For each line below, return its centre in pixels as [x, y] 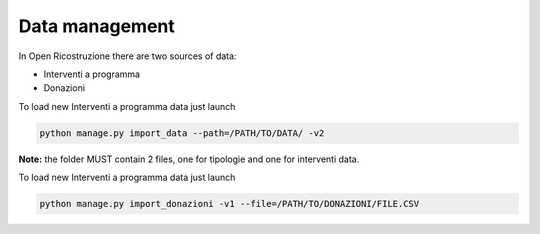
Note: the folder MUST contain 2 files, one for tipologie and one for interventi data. [189, 159]
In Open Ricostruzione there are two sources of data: [127, 56]
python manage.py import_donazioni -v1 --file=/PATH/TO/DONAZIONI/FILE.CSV [229, 204]
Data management [96, 26]
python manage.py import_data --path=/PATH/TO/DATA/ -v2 [182, 133]
